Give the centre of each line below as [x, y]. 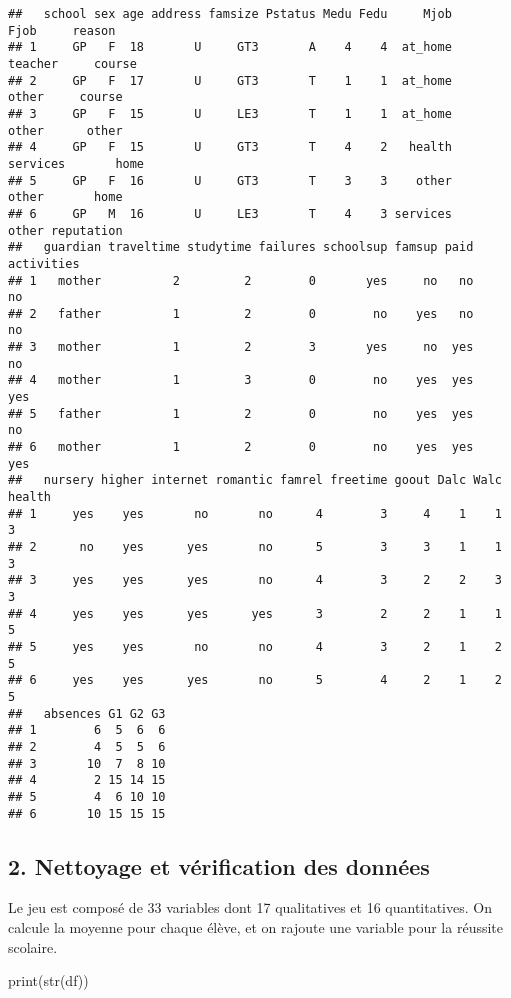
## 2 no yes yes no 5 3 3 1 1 [255, 547]
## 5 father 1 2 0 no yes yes [241, 413]
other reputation [65, 230]
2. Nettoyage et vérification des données [219, 865]
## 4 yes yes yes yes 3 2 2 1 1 [255, 613]
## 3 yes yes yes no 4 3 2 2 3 [255, 580]
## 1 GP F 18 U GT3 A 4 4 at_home [230, 47]
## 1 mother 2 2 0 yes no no [241, 280]
